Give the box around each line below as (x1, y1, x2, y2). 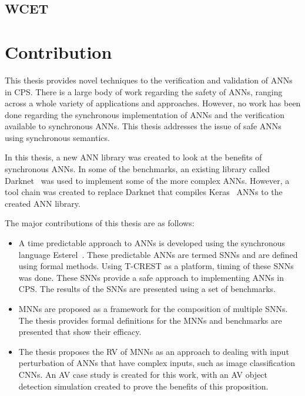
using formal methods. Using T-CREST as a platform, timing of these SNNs (18, 260, 294, 272)
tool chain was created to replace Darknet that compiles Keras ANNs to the (5, 186, 283, 198)
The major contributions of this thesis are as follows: (5, 217, 195, 229)
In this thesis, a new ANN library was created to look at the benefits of (5, 151, 262, 163)
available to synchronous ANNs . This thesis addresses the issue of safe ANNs (5, 120, 281, 132)
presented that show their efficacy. (18, 325, 142, 338)
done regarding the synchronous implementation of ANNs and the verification (5, 108, 285, 120)
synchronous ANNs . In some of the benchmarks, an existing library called (5, 163, 270, 175)
